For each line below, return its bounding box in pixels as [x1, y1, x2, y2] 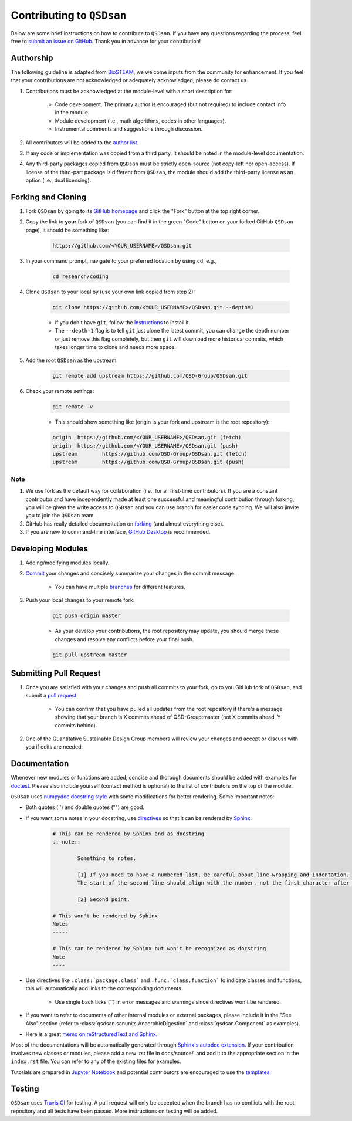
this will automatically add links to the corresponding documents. [25, 985, 183, 992]
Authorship [11, 53, 53, 63]
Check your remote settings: [25, 388, 94, 395]
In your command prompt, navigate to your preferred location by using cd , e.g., [25, 257, 217, 264]
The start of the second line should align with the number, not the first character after [77, 880, 350, 886]
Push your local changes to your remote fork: [25, 597, 135, 604]
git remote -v [52, 404, 93, 410]
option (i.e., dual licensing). [25, 177, 92, 184]
